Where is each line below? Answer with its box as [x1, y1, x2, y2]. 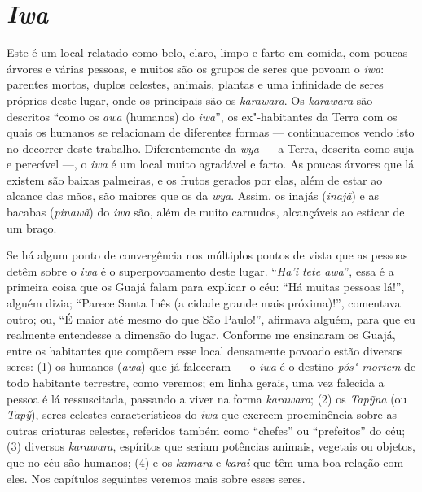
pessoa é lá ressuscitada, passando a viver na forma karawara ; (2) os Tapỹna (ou [7, 390, 407, 407]
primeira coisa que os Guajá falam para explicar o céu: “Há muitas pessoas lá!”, [7, 278, 405, 295]
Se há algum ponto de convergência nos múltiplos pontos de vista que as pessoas [7, 246, 408, 263]
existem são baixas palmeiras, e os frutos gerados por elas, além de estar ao [7, 171, 383, 188]
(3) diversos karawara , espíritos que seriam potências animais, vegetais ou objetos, [7, 438, 415, 455]
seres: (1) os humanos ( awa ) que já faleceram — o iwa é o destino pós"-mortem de [7, 358, 416, 375]
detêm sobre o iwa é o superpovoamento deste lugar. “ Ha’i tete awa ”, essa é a [7, 262, 394, 279]
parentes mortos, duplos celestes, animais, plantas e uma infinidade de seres [7, 76, 384, 93]
